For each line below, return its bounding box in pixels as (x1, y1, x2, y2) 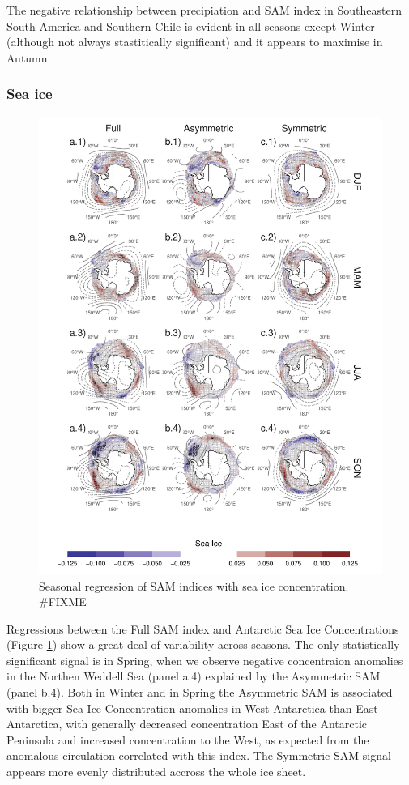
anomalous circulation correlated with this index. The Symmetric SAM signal (6, 747, 391, 764)
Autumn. (6, 49, 51, 66)
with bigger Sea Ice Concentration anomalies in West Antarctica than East (6, 699, 378, 716)
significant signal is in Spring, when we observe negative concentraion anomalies (6, 651, 403, 668)
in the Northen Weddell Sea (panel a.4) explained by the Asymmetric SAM (6, 668, 381, 685)
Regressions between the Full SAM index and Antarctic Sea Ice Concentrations (6, 620, 399, 637)
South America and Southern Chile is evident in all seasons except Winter (6, 17, 375, 34)
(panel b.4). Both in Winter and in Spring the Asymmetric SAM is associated (6, 684, 393, 701)
